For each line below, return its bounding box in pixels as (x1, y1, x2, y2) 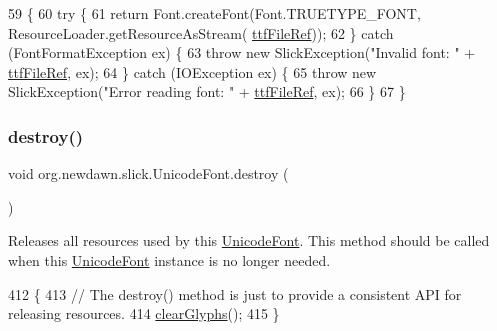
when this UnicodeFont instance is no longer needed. (8, 249, 331, 270)
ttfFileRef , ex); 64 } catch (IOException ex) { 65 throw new (8, 61, 377, 82)
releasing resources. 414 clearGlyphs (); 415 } (8, 303, 280, 324)
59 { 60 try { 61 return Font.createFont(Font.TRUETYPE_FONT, (8, 3, 421, 23)
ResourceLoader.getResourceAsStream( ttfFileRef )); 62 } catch (8, 22, 394, 43)
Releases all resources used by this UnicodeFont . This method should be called (8, 230, 490, 251)
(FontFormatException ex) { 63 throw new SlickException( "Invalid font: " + (8, 42, 476, 63)
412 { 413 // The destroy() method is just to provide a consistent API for (8, 283, 462, 304)
